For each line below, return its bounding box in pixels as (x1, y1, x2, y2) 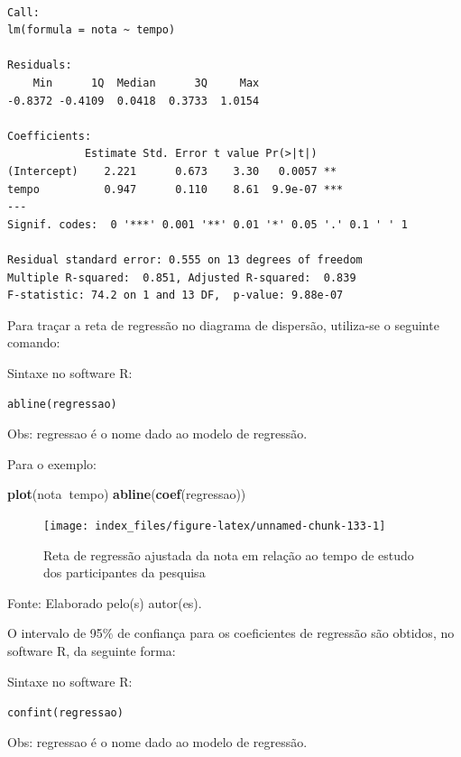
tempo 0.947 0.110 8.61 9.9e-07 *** (7, 182, 344, 196)
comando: (7, 333, 60, 352)
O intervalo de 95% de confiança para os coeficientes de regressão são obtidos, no (7, 623, 455, 642)
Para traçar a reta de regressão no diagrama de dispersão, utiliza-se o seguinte (7, 315, 439, 334)
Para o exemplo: (7, 454, 97, 473)
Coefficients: (7, 129, 92, 143)
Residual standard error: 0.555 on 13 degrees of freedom (7, 253, 363, 266)
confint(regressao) (7, 706, 124, 720)
